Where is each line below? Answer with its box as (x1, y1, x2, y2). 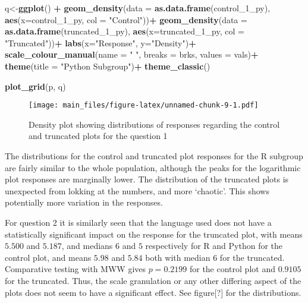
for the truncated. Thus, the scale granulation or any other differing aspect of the (5, 274, 301, 286)
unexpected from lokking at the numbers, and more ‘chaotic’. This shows (5, 184, 269, 197)
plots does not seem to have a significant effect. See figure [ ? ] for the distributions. (5, 286, 301, 298)
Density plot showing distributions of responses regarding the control (29, 118, 280, 130)
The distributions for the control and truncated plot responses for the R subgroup (5, 150, 303, 162)
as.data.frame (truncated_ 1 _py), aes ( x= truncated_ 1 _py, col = (5, 25, 244, 37)
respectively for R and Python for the (145, 239, 283, 252)
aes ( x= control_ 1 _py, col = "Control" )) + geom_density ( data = (5, 13, 247, 26)
